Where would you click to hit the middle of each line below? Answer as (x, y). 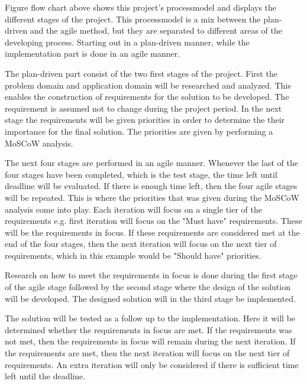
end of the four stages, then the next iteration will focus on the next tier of (141, 244)
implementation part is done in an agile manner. (93, 53)
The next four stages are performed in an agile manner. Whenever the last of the (151, 163)
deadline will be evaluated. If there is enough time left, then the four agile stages (151, 186)
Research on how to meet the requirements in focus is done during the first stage (151, 275)
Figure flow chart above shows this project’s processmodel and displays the (141, 7)
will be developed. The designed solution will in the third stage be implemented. (150, 298)
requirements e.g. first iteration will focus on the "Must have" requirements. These (153, 221)
